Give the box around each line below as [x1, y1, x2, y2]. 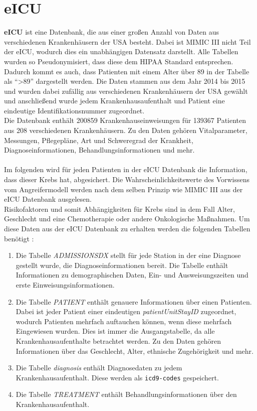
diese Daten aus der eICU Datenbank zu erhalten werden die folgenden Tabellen [4, 223, 250, 233]
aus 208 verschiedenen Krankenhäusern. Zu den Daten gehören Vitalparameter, [4, 125, 247, 135]
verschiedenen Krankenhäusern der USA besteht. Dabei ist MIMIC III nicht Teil [4, 36, 251, 47]
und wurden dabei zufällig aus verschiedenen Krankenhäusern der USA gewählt [4, 85, 248, 96]
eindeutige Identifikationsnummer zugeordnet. [4, 105, 145, 115]
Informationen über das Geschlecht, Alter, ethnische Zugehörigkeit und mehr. [16, 345, 254, 356]
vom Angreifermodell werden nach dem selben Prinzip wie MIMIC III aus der [4, 184, 243, 194]
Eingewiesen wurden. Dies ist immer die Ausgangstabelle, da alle [16, 326, 215, 336]
